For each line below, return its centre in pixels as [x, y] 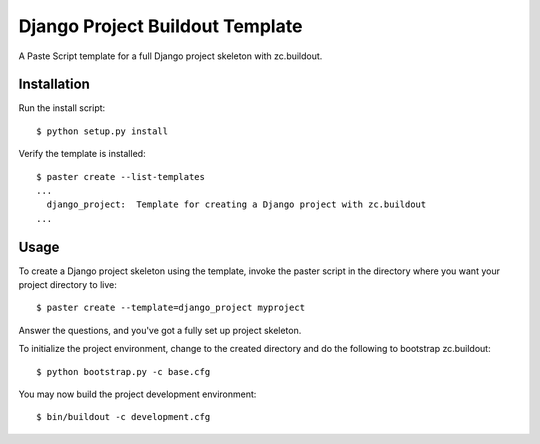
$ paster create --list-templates [120, 176]
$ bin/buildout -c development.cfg [123, 417]
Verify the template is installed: [82, 154]
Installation [54, 84]
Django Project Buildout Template [160, 26]
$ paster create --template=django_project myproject [170, 308]
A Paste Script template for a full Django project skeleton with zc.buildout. [170, 56]
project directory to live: [67, 285]
